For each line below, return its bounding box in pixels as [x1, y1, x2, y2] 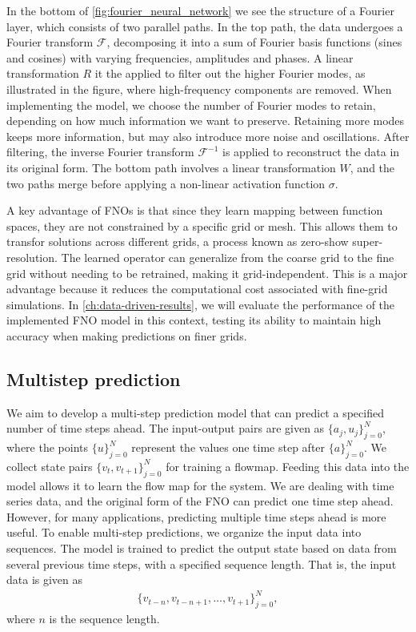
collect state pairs [6, 457, 93, 474]
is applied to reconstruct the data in [222, 143, 400, 160]
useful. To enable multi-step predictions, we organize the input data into [6, 524, 362, 541]
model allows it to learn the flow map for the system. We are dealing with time [6, 477, 394, 493]
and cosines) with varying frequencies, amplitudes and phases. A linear [6, 49, 354, 66]
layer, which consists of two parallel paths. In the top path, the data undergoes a [6, 18, 403, 34]
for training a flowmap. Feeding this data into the [166, 457, 410, 474]
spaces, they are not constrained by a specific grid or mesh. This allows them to [6, 217, 398, 234]
